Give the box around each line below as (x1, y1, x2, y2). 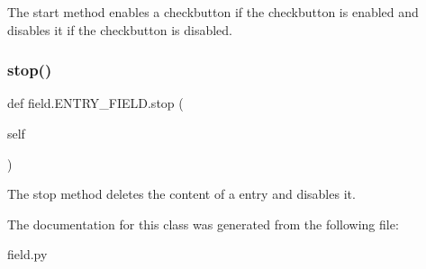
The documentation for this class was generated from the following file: (7, 214, 399, 233)
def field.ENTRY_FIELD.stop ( (7, 94, 184, 112)
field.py (7, 245, 48, 264)
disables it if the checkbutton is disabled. (7, 20, 232, 39)
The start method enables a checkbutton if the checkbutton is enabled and (7, 3, 419, 21)
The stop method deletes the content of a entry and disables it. (7, 184, 356, 203)
